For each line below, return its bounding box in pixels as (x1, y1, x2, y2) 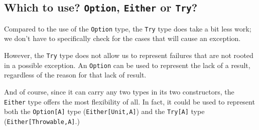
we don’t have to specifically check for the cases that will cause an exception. (4, 33, 241, 43)
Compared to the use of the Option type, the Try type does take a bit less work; (4, 23, 251, 33)
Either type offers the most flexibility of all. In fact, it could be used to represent (4, 96, 255, 106)
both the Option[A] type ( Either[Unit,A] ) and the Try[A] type (4, 106, 205, 116)
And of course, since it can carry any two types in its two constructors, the (4, 86, 234, 96)
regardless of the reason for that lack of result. (4, 69, 147, 80)
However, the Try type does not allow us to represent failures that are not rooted (4, 50, 253, 60)
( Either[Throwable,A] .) (4, 115, 80, 126)
